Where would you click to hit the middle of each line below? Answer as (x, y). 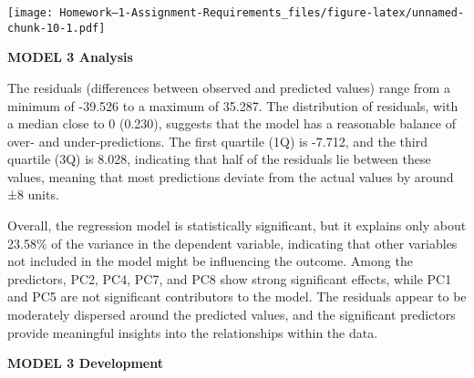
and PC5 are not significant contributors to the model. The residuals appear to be (237, 296)
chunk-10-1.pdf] (57, 28)
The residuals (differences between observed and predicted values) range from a (229, 87)
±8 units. (33, 194)
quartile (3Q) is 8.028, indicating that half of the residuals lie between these (219, 159)
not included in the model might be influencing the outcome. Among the (210, 261)
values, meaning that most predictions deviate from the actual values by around (231, 176)
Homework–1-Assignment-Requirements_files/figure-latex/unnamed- (262, 13)
